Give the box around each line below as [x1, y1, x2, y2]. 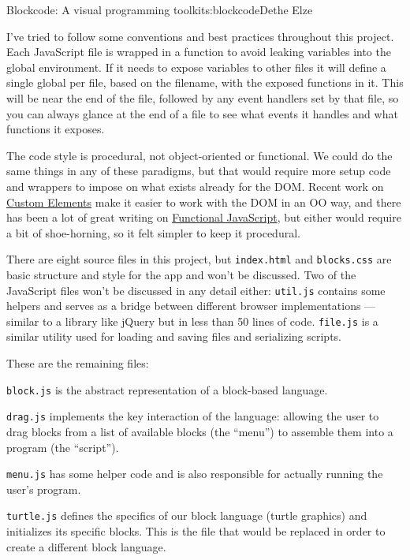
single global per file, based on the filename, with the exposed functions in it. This [6, 74, 404, 91]
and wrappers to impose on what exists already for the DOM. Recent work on [6, 177, 384, 194]
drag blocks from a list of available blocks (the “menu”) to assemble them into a [6, 423, 393, 439]
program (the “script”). [6, 439, 119, 455]
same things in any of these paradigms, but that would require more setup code [6, 162, 391, 179]
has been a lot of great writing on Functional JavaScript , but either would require [6, 209, 401, 226]
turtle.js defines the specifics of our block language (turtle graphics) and [6, 507, 367, 524]
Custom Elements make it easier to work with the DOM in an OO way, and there [6, 193, 401, 210]
